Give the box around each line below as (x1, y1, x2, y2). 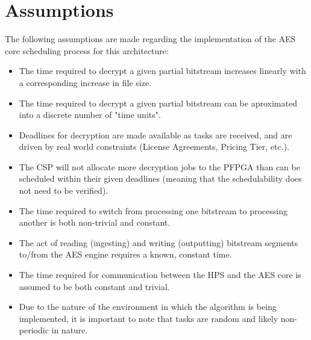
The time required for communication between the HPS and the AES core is (19, 268, 301, 281)
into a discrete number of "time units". (19, 108, 161, 121)
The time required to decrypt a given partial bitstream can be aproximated (19, 96, 297, 109)
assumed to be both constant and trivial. (19, 280, 170, 292)
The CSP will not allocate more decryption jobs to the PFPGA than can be (19, 160, 300, 173)
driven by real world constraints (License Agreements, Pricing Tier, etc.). (19, 140, 289, 153)
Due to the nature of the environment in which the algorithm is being (19, 300, 277, 313)
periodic (19, 324, 49, 336)
